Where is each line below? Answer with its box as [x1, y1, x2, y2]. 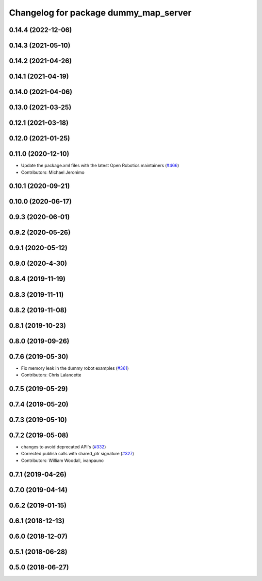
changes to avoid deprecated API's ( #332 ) [21, 444, 106, 449]
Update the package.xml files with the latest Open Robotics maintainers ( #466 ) [21, 163, 180, 169]
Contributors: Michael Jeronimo [21, 169, 85, 175]
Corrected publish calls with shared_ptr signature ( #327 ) [21, 451, 134, 457]
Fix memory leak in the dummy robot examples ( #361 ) [21, 365, 129, 371]
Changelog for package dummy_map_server [9, 7, 192, 18]
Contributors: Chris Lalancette [21, 372, 82, 378]
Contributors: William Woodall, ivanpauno [21, 457, 104, 463]
